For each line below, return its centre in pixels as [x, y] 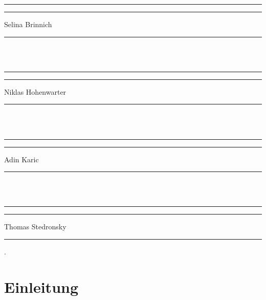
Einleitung [41, 286]
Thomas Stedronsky [35, 227]
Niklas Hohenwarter [35, 91]
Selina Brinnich [28, 24]
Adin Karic [21, 159]
